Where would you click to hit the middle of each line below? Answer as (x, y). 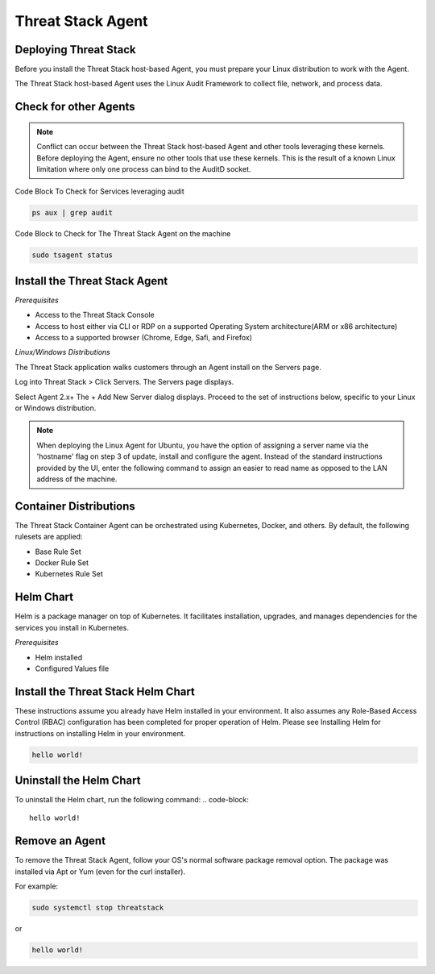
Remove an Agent (60, 841)
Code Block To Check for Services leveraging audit (99, 191)
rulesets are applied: (49, 537)
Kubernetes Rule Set (69, 574)
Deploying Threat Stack (75, 50)
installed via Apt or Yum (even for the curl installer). (100, 872)
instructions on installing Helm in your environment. (100, 733)
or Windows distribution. (56, 408)
